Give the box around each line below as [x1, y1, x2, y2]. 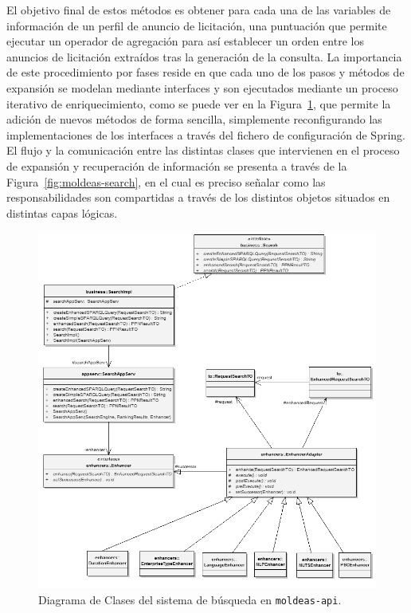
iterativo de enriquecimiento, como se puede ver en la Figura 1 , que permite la [6, 95, 391, 112]
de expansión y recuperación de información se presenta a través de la [6, 157, 347, 174]
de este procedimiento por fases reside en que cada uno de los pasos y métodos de [6, 64, 405, 81]
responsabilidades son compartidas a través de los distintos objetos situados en [6, 189, 390, 206]
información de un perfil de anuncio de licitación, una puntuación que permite [6, 17, 387, 33]
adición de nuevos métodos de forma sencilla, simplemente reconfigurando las [6, 111, 382, 128]
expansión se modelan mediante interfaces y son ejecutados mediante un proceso [6, 79, 398, 96]
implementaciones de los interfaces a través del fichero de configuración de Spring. [6, 126, 405, 143]
